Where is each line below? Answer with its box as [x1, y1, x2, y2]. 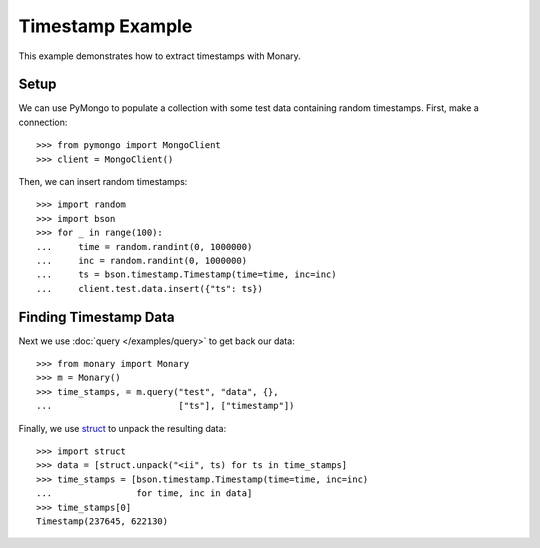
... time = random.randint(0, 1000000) [36, 241, 253, 252]
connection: [18, 116, 68, 128]
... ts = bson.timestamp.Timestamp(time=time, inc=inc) [36, 269, 337, 280]
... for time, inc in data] [36, 488, 253, 499]
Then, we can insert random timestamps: [18, 176, 188, 188]
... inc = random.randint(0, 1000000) [36, 255, 248, 266]
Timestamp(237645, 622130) [36, 515, 169, 527]
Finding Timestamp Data [18, 308, 175, 325]
